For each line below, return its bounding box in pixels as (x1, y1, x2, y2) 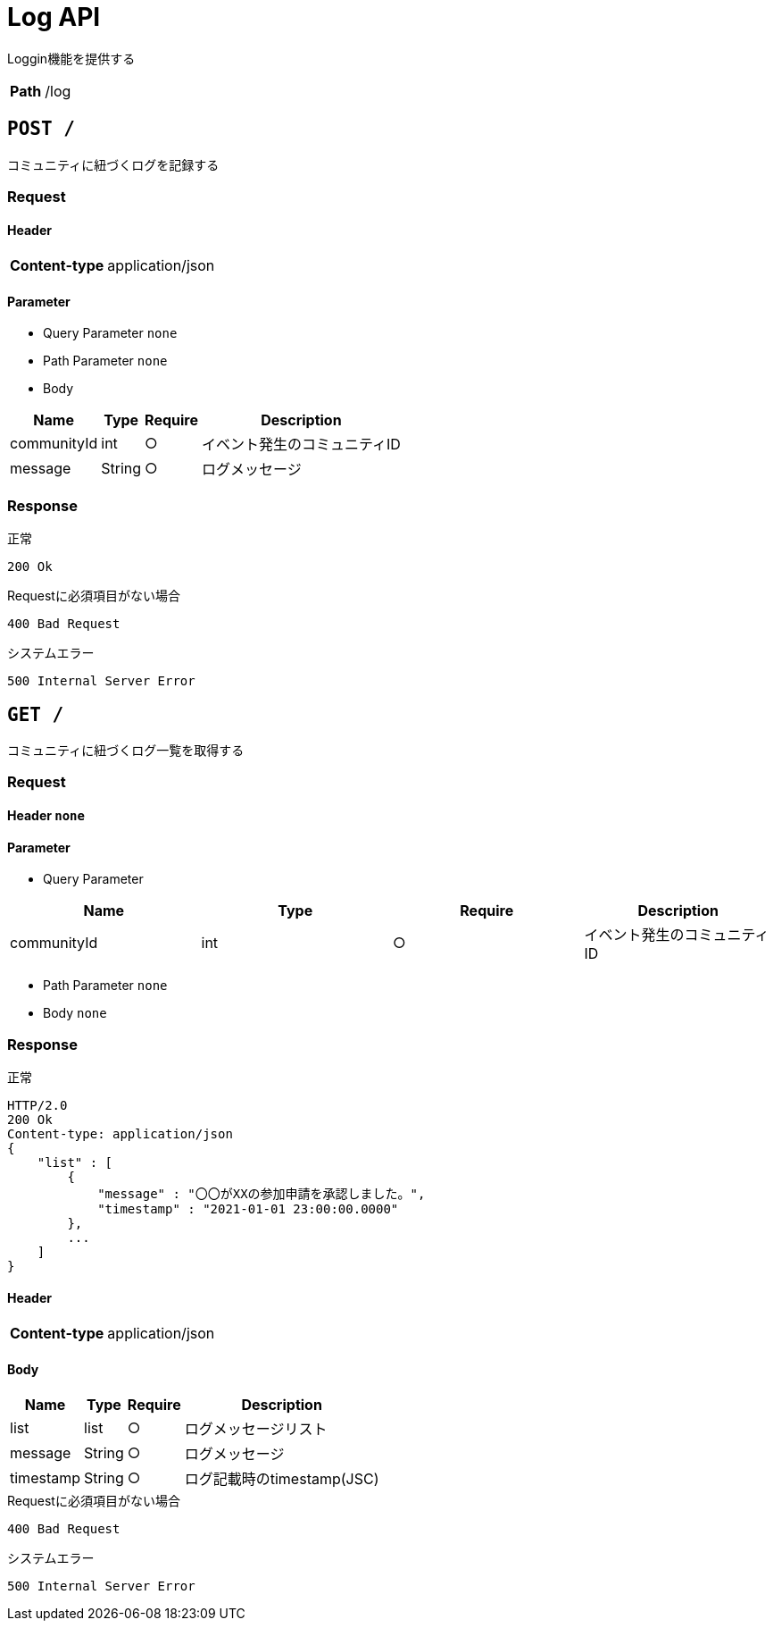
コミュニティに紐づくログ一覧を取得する (7, 743, 245, 758)
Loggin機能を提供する (7, 50, 136, 66)
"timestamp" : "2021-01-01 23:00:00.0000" (97, 1201, 399, 1216)
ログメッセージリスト (184, 1420, 328, 1439)
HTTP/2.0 (7, 1097, 68, 1112)
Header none (7, 807, 85, 823)
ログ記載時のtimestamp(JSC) (184, 1470, 379, 1489)
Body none (43, 1005, 107, 1021)
